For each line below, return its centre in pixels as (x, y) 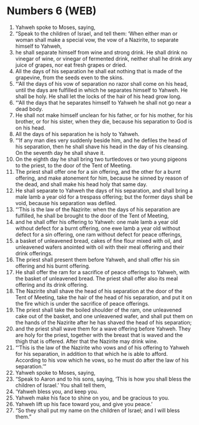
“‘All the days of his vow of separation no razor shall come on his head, (102, 83)
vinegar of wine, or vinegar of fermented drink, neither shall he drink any (104, 59)
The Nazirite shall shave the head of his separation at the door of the (99, 291)
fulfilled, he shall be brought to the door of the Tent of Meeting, (92, 215)
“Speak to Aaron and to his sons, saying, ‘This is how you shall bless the (103, 379)
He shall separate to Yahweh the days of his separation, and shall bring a (104, 190)
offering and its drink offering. (52, 284)
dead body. (29, 109)
